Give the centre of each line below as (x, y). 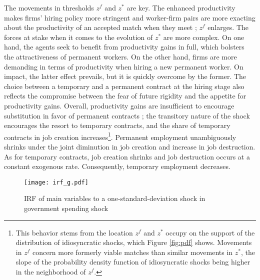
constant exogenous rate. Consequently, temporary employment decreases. (117, 166)
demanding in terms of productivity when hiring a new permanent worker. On (124, 66)
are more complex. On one (204, 37)
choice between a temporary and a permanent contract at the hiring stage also (124, 86)
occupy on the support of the (210, 232)
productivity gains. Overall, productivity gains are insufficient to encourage (119, 105)
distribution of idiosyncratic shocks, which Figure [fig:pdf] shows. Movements (134, 242)
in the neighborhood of (51, 271)
